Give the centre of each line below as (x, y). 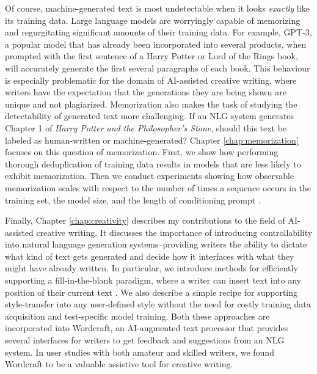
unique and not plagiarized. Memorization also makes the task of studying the (151, 104)
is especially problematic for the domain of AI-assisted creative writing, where (151, 80)
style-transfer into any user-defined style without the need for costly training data (158, 304)
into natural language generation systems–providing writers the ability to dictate (156, 244)
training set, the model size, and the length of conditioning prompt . (133, 200)
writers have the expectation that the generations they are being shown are (146, 92)
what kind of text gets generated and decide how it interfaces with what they (150, 256)
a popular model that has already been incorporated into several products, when (156, 44)
